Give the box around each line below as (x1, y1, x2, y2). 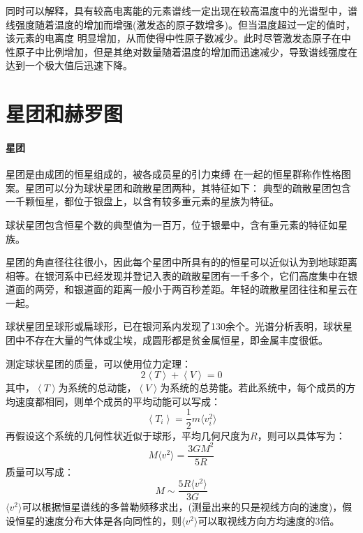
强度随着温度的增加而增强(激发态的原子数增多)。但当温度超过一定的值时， (15, 17, 355, 31)
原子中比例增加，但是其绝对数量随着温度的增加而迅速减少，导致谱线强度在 (15, 44, 357, 59)
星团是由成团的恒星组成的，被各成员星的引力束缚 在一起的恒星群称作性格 (6, 167, 341, 181)
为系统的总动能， (58, 380, 137, 395)
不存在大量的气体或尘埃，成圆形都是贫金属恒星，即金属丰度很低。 (24, 333, 328, 347)
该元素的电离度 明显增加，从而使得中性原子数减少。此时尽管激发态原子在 (6, 31, 341, 45)
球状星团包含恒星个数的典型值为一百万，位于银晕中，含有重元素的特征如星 (6, 217, 348, 232)
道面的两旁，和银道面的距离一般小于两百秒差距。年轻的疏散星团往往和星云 (6, 282, 348, 296)
